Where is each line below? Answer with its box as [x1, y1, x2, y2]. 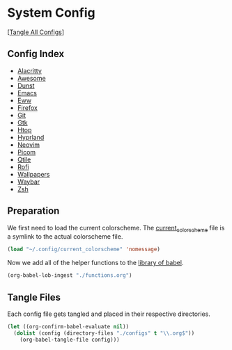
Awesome [17, 74, 47, 82]
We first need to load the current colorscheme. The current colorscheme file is [7, 223, 225, 234]
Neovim [17, 141, 40, 149]
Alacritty [17, 66, 42, 74]
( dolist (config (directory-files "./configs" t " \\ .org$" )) [13, 329, 195, 337]
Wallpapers [17, 170, 50, 178]
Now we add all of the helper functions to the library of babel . [7, 259, 184, 267]
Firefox [17, 103, 38, 112]
